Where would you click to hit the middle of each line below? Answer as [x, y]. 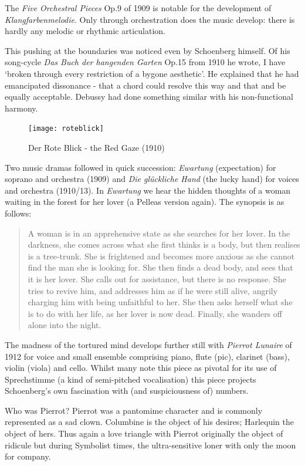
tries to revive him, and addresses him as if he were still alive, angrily [153, 290]
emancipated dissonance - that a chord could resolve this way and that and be [145, 85]
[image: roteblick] [66, 129]
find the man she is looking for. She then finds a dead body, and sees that [160, 267]
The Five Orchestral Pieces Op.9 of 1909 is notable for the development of [138, 8]
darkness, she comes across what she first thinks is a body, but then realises [164, 244]
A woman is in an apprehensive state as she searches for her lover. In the [159, 233]
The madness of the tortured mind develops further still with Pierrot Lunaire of [148, 344]
